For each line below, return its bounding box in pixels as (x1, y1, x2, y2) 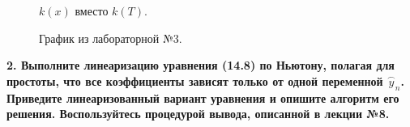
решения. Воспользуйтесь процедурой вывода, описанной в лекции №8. (6, 105, 390, 122)
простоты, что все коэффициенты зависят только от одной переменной (6, 72, 383, 89)
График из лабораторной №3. (39, 29, 182, 46)
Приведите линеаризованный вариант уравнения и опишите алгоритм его (6, 89, 399, 106)
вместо (75, 2, 109, 19)
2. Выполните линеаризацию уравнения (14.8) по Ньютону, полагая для (6, 57, 395, 74)
